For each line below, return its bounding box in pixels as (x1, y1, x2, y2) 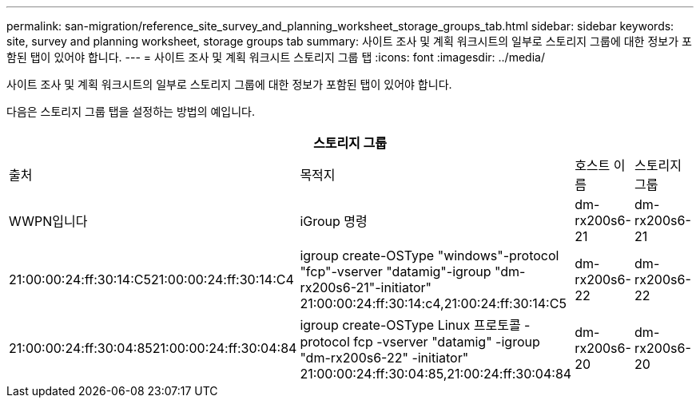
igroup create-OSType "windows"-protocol (300, 248, 559, 263)
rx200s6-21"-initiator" (300, 279, 432, 295)
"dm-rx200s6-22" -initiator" (300, 350, 469, 366)
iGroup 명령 (300, 213, 368, 229)
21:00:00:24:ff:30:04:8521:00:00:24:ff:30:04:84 (9, 340, 297, 356)
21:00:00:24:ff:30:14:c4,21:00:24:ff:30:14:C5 (300, 295, 567, 311)
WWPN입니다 (9, 213, 88, 229)
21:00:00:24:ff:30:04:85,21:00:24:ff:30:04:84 (300, 366, 572, 382)
